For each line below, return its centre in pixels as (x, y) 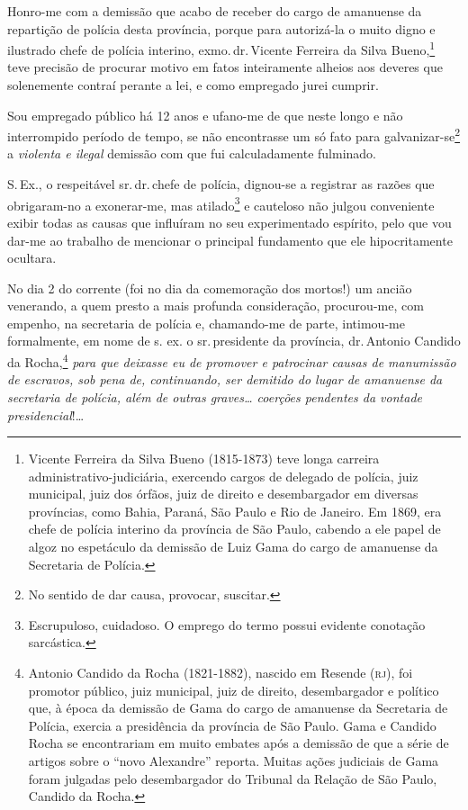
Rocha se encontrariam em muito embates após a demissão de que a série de (238, 743)
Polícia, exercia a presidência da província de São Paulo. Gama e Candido (232, 725)
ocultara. (32, 258)
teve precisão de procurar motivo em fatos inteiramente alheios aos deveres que (225, 67)
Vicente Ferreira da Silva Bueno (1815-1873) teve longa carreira (204, 459)
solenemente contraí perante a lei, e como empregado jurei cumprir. (193, 85)
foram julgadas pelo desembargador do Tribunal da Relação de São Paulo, (233, 778)
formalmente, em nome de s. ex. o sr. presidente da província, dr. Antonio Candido (234, 341)
